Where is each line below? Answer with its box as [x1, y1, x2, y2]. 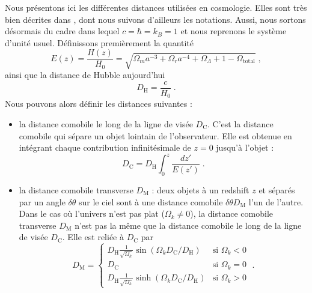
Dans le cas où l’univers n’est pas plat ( [19, 207, 165, 220]
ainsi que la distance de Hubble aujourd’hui [5, 68, 165, 81]
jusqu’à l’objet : [216, 141, 274, 154]
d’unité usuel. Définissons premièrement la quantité [5, 36, 194, 49]
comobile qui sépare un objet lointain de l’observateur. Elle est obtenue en [19, 129, 292, 142]
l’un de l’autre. [248, 195, 304, 208]
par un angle [19, 195, 66, 208]
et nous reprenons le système [180, 25, 287, 37]
